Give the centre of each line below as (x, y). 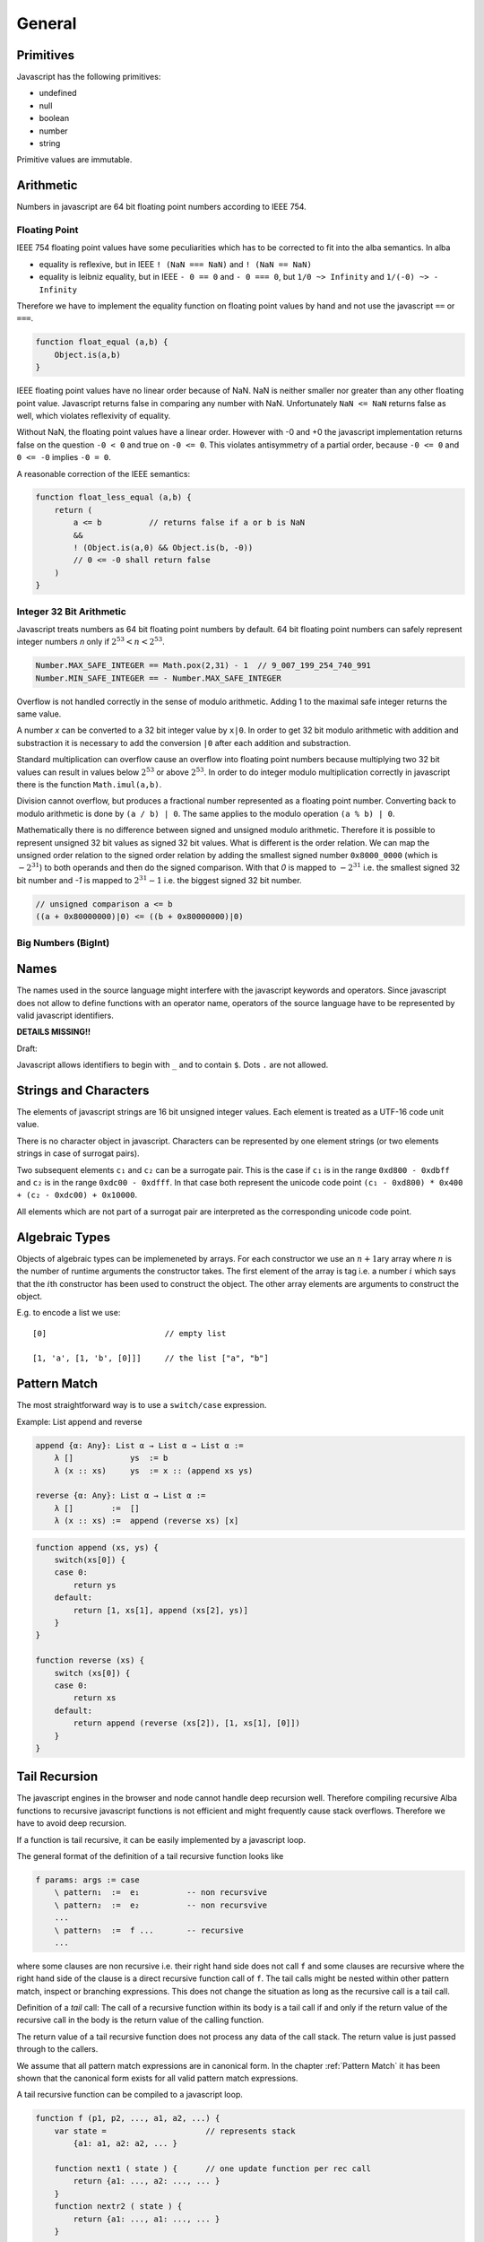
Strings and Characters (83, 1090)
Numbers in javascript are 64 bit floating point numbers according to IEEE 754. (161, 207)
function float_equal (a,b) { (102, 342)
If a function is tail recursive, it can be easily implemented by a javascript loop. (161, 1839)
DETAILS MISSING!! (54, 1032)
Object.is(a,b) (87, 355)
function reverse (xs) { (90, 1660)
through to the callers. (57, 2049)
